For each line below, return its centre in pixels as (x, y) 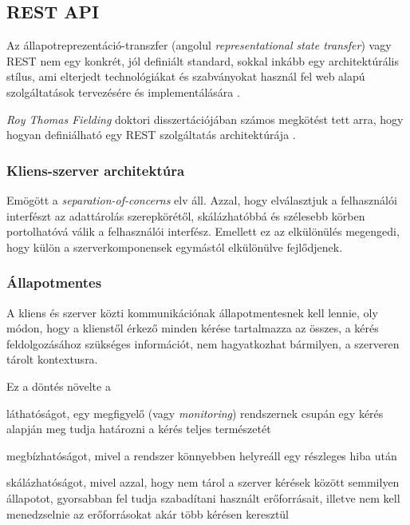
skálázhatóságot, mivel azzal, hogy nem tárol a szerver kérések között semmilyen (203, 482)
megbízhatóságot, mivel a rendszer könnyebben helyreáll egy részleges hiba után (202, 455)
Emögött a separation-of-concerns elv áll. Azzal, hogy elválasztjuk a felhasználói (202, 199)
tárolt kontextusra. (52, 359)
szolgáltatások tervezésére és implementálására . (123, 91)
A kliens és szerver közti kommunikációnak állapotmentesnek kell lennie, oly (192, 312)
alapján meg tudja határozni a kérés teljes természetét (139, 429)
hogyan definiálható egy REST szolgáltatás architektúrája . (151, 135)
